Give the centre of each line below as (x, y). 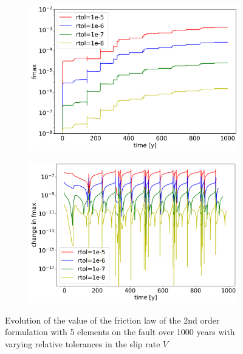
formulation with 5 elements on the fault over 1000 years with (120, 332)
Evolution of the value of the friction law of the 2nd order (112, 320)
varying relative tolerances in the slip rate (83, 344)
